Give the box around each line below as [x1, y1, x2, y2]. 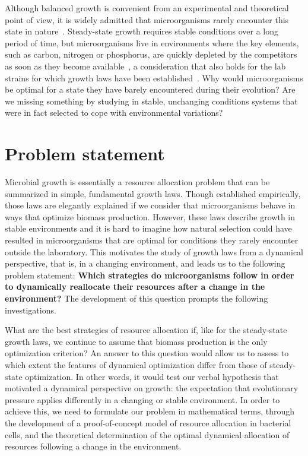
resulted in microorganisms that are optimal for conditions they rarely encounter [5, 234, 299, 246]
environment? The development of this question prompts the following [5, 292, 268, 304]
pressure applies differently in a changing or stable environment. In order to [5, 393, 280, 406]
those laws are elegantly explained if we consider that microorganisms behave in [5, 199, 296, 211]
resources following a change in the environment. [5, 440, 182, 452]
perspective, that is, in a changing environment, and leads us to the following [5, 257, 285, 270]
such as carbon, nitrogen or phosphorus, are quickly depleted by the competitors [5, 48, 297, 61]
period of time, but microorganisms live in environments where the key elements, [5, 36, 299, 49]
